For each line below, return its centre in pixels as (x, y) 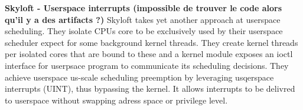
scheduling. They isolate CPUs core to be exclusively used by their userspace (144, 31)
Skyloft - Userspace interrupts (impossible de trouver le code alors (144, 8)
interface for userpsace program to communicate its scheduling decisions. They (147, 65)
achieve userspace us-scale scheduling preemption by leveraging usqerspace (139, 77)
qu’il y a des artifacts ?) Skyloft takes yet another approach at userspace (143, 19)
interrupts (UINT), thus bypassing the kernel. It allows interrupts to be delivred (150, 89)
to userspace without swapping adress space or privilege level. (116, 100)
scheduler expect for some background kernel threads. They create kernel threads (151, 42)
